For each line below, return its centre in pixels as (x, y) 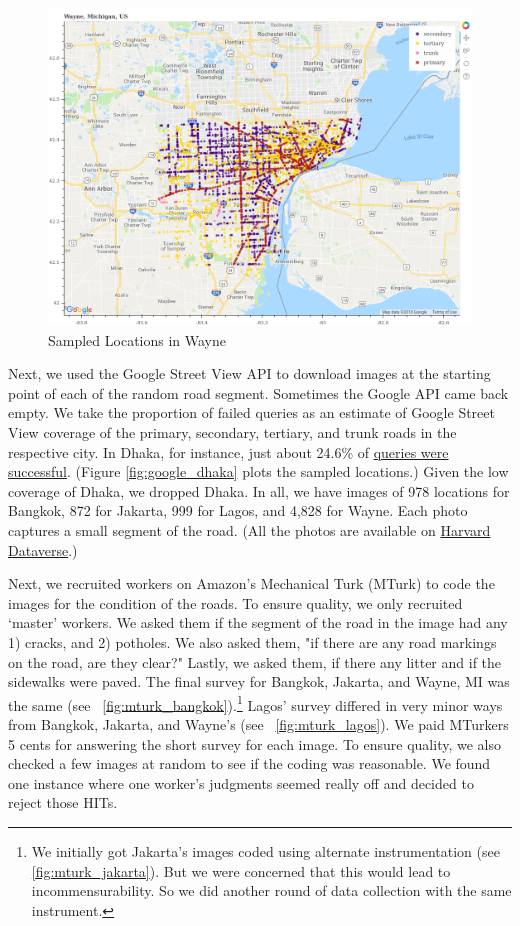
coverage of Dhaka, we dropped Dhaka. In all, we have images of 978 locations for (259, 490)
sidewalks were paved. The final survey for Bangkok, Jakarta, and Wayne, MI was (259, 681)
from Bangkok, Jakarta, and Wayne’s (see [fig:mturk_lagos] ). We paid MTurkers (258, 723)
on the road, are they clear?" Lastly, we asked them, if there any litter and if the (255, 661)
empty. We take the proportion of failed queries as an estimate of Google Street (251, 412)
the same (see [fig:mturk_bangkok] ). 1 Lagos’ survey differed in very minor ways (255, 703)
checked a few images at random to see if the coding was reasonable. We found (249, 763)
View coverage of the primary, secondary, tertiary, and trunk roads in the (232, 431)
